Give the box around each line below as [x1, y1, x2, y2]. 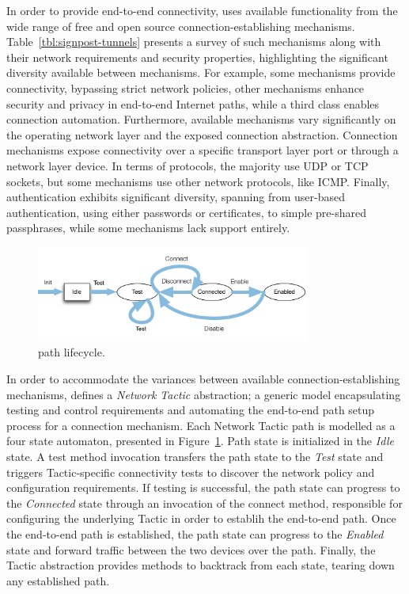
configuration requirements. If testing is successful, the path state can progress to [6, 479, 400, 496]
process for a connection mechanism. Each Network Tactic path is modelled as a [6, 417, 396, 433]
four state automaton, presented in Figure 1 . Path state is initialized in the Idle [6, 432, 395, 449]
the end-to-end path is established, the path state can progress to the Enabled [6, 525, 384, 542]
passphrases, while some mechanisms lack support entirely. [6, 219, 290, 236]
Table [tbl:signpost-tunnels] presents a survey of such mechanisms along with [6, 33, 381, 50]
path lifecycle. [38, 344, 105, 360]
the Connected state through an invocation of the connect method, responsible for [6, 494, 403, 511]
